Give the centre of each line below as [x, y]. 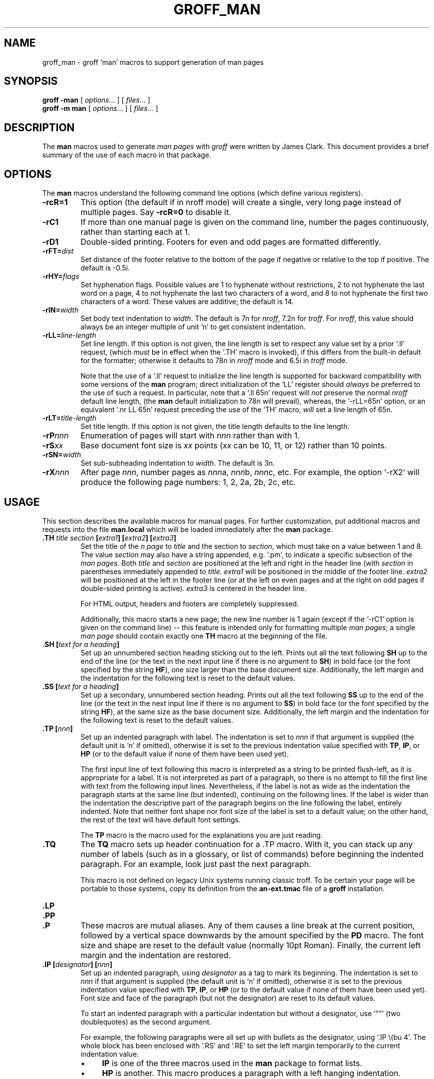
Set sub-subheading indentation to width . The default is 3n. [178, 463]
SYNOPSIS [31, 81]
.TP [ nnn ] [57, 728]
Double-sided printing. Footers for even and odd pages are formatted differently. [231, 242]
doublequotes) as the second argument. [146, 1022]
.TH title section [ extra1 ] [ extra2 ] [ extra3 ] [109, 538]
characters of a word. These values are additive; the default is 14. [187, 302]
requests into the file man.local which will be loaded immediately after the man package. [188, 529]
